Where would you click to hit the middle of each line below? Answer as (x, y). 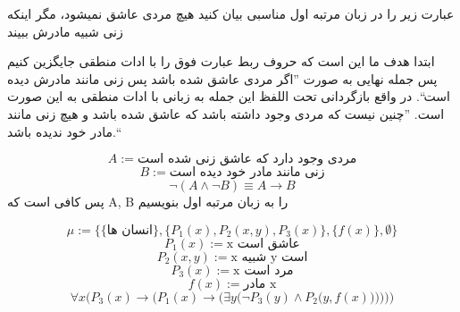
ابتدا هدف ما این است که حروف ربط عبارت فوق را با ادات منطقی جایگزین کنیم (221, 61)
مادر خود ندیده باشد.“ (64, 131)
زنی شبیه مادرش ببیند (65, 31)
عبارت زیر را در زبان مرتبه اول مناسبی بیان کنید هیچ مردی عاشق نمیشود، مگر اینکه (231, 13)
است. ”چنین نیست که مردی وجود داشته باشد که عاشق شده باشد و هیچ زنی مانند (226, 113)
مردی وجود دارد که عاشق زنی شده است (247, 160)
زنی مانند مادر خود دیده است (247, 173)
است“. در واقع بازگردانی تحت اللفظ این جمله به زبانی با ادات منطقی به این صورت (229, 96)
